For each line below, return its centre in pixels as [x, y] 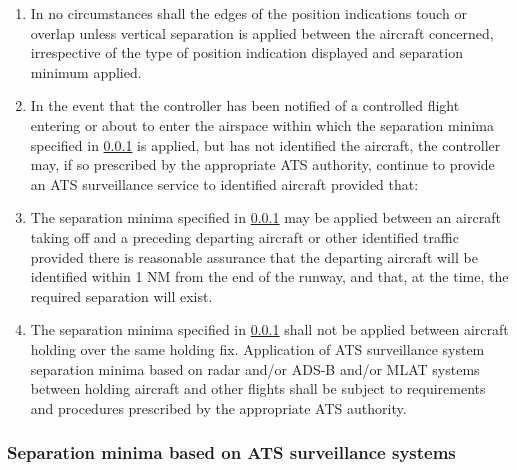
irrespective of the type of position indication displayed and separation [246, 52]
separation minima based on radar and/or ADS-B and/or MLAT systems [255, 368]
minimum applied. [86, 71]
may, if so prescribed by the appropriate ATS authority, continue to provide [262, 164]
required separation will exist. [121, 295]
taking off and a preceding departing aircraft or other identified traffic [244, 236]
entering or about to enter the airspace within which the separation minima [262, 124]
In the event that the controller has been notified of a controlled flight [245, 105]
